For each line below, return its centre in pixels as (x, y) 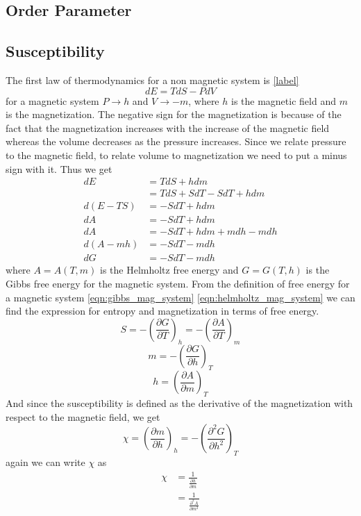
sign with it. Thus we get (59, 168)
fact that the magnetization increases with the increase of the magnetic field (168, 127)
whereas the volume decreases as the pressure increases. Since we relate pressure (176, 141)
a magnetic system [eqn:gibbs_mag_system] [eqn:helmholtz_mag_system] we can (180, 297)
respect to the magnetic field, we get (83, 416)
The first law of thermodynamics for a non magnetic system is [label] (152, 80)
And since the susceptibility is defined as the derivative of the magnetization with (179, 403)
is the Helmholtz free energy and (169, 270)
